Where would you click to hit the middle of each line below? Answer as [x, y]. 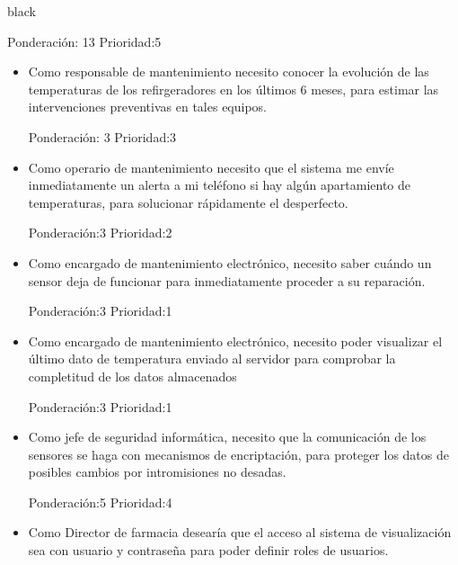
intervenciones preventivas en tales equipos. [147, 107]
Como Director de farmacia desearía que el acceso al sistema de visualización [240, 532]
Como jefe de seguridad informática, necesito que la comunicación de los [227, 437]
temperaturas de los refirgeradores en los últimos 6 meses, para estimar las [233, 89]
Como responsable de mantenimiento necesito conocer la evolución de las [229, 72]
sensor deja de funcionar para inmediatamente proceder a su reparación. [227, 280]
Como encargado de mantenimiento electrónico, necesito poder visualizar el [235, 341]
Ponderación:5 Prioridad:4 [100, 502]
